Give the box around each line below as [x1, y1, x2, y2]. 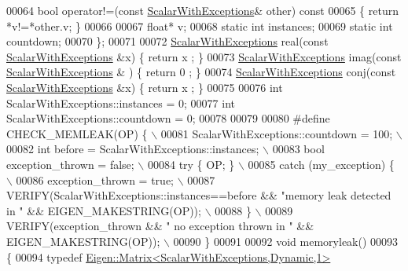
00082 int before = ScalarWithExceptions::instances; [6, 141, 259, 157]
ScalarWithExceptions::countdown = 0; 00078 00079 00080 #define [6, 110, 330, 126]
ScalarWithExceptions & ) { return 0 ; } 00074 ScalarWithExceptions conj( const [6, 64, 396, 80]
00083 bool [272, 141, 325, 157]
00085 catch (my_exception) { [248, 156, 395, 172]
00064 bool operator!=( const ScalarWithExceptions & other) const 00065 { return [6, 2, 399, 18]
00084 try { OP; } [147, 156, 235, 172]
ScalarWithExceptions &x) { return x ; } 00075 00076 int [6, 79, 283, 95]
